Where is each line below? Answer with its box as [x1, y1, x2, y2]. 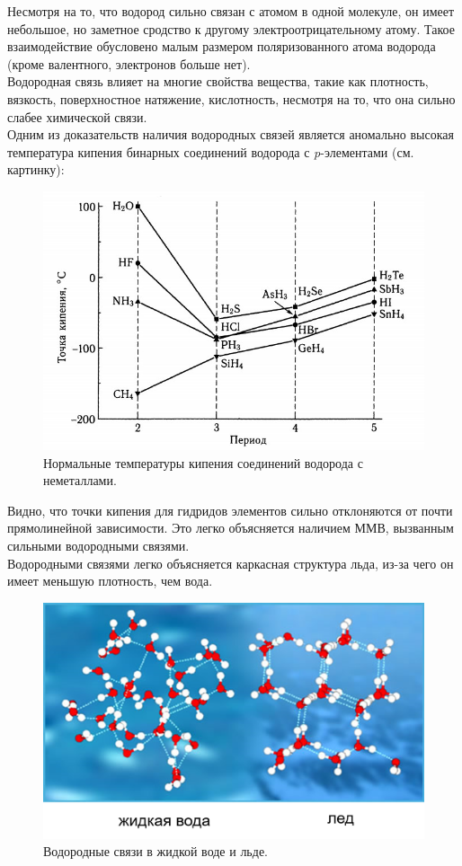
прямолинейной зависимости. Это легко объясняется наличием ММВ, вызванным [7, 518, 454, 537]
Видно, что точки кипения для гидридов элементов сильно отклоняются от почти [7, 500, 453, 519]
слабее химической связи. [7, 107, 147, 126]
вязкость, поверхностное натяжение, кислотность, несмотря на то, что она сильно [7, 89, 456, 108]
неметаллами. [43, 471, 117, 490]
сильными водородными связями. [7, 536, 190, 555]
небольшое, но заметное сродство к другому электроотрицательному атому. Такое [7, 19, 455, 38]
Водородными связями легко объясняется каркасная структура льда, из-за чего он [7, 553, 454, 572]
